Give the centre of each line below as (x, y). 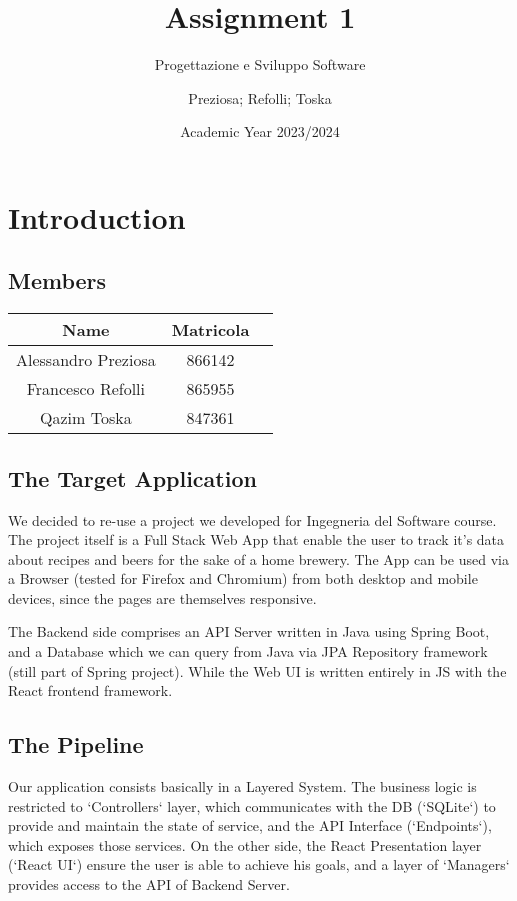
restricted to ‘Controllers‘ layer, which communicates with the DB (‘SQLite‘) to (252, 805)
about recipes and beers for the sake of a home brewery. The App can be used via (258, 558)
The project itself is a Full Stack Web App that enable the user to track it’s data (256, 539)
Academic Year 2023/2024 (260, 131)
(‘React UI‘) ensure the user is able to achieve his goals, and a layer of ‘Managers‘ (259, 864)
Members (57, 280)
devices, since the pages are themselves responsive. (162, 597)
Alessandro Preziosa (86, 360)
